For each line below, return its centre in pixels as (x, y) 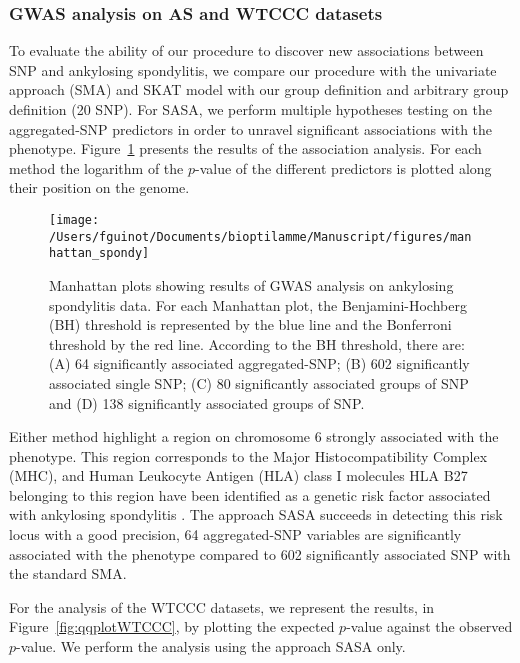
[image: (74, 219)
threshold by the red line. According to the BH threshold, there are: (257, 343)
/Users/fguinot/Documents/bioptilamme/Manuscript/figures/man (260, 236)
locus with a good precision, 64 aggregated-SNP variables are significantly (235, 534)
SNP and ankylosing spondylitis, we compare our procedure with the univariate (253, 69)
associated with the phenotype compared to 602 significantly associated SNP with (260, 553)
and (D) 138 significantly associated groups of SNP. (207, 402)
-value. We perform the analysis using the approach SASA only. (211, 646)
